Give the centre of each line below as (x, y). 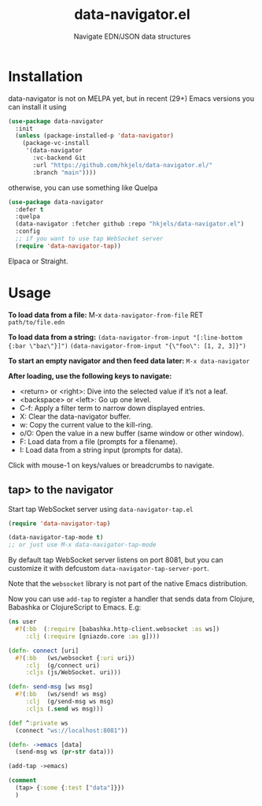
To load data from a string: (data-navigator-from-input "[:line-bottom (125, 337)
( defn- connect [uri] (44, 651)
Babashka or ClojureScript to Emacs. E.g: (75, 607)
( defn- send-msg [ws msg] (50, 687)
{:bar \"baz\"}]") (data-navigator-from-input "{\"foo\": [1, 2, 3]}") (127, 346)
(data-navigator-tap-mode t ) (56, 538)
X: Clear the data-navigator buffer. (75, 416)
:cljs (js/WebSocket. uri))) (74, 673)
